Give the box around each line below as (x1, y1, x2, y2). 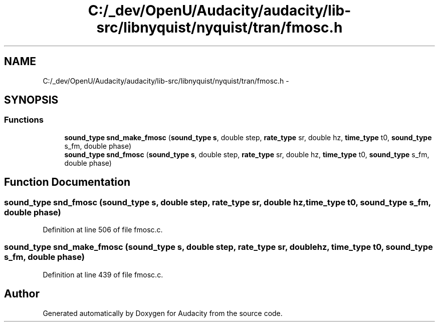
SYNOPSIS (4, 94, 59, 107)
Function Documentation (4, 176, 130, 189)
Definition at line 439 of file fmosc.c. (43, 270, 163, 279)
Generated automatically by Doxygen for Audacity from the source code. (43, 308, 283, 317)
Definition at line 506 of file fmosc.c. (43, 225, 163, 234)
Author (4, 287, 40, 300)
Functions (4, 115, 44, 125)
